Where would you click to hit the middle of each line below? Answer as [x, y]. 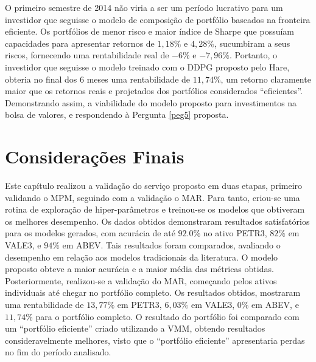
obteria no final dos [41, 79]
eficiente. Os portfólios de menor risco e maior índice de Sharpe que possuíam [150, 31]
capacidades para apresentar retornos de [80, 43]
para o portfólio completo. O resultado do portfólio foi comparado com [167, 316]
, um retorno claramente [266, 79]
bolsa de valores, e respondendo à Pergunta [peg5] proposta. [117, 114]
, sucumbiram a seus [252, 43]
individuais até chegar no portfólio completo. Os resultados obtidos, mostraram [153, 292]
